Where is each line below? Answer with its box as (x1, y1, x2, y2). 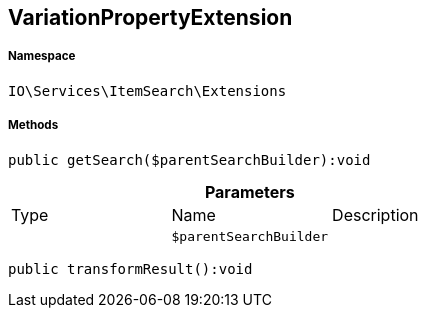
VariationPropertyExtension (8, 5, 293, 30)
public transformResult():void (8, 260, 253, 277)
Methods (8, 118, 59, 133)
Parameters (204, 181, 295, 202)
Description (332, 204, 419, 225)
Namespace (8, 49, 76, 64)
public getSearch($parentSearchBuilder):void (8, 151, 371, 168)
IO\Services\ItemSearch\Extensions (8, 82, 287, 99)
